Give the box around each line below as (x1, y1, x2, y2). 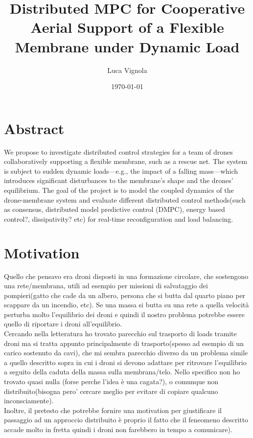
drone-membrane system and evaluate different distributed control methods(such (4, 194, 246, 205)
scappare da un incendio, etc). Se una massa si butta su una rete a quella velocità (4, 300, 249, 310)
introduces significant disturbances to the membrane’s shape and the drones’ (4, 175, 233, 185)
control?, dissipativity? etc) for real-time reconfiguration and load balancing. (4, 213, 233, 224)
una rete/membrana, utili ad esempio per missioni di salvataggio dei (4, 280, 208, 291)
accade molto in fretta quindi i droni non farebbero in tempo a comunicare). (4, 424, 232, 434)
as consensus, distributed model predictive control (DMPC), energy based (4, 204, 225, 214)
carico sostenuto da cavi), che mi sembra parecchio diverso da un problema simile (4, 347, 248, 358)
